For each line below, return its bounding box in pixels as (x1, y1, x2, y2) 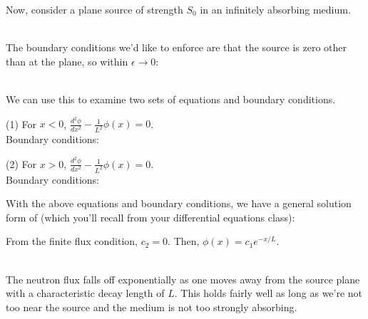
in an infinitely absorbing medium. (200, 2, 351, 16)
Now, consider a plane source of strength (6, 2, 183, 16)
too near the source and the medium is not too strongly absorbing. (6, 299, 297, 314)
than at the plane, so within (6, 53, 128, 68)
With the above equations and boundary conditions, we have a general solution (6, 196, 352, 211)
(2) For (6, 156, 37, 171)
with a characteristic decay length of (6, 286, 165, 300)
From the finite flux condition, (6, 234, 138, 249)
